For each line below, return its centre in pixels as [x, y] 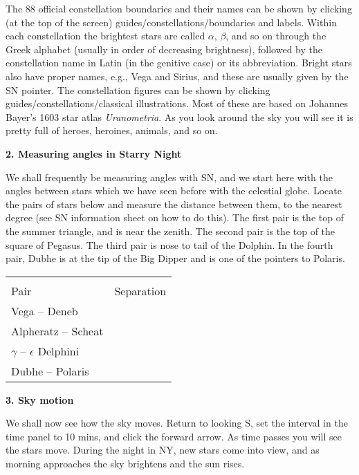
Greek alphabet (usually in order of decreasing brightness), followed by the [164, 49]
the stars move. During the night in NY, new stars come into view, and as [163, 450]
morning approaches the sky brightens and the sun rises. [125, 464]
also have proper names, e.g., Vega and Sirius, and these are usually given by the [177, 76]
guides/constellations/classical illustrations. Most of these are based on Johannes [177, 103]
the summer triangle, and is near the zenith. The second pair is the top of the [171, 231]
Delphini [58, 351]
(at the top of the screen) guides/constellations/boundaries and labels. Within [171, 22]
